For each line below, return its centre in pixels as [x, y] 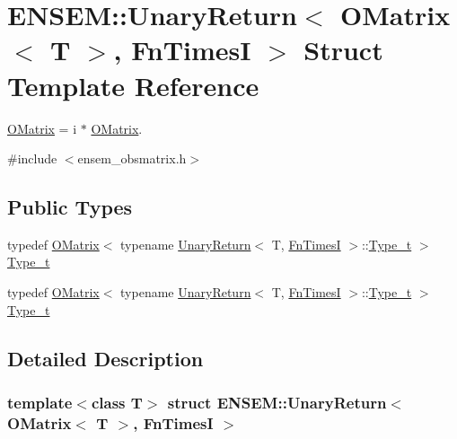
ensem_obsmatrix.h [132, 158]
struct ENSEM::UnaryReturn [277, 402]
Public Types [70, 207]
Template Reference [133, 85]
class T [117, 402]
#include [32, 158]
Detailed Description [105, 358]
